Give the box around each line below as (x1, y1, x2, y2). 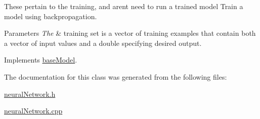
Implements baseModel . (4, 54, 77, 65)
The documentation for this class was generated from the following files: (4, 71, 227, 82)
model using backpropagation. (4, 11, 97, 21)
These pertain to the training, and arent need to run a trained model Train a (4, 1, 243, 11)
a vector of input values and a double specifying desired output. (4, 37, 202, 48)
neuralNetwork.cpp (4, 105, 63, 116)
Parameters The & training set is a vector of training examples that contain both (4, 28, 256, 38)
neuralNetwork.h (4, 88, 56, 99)
